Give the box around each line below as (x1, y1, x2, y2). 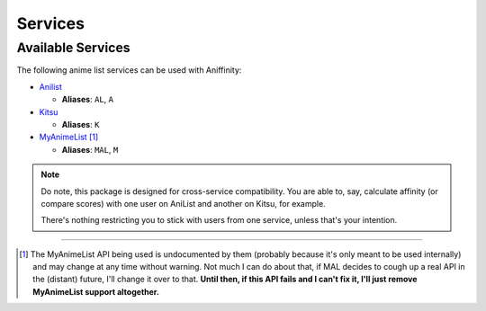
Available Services (16, 40, 130, 56)
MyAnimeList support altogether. (32, 286, 159, 297)
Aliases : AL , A (61, 94, 114, 105)
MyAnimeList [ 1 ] (39, 131, 99, 143)
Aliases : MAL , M (61, 144, 119, 155)
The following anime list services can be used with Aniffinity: (16, 65, 242, 76)
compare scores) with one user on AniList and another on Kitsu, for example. (40, 198, 326, 209)
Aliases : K (61, 119, 100, 129)
